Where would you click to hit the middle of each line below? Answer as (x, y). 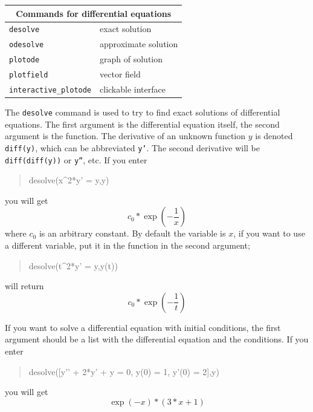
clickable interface (133, 89)
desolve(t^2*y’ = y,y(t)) (73, 265)
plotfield (29, 75)
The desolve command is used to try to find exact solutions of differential (143, 112)
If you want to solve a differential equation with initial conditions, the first (143, 327)
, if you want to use (269, 233)
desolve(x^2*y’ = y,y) (69, 180)
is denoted (274, 136)
